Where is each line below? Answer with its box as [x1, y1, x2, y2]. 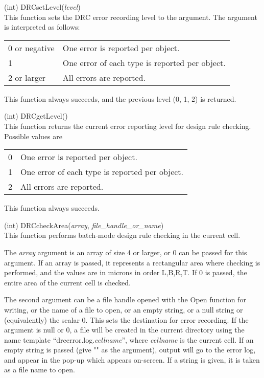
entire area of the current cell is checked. [4, 277, 131, 287]
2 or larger [8, 71, 46, 83]
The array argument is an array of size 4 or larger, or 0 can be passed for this [4, 247, 247, 257]
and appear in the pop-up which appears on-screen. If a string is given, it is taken [4, 354, 260, 365]
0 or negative [8, 41, 55, 54]
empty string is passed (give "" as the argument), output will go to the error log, [4, 344, 256, 355]
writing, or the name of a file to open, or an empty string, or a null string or [4, 304, 243, 315]
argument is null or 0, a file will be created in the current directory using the [4, 324, 245, 335]
